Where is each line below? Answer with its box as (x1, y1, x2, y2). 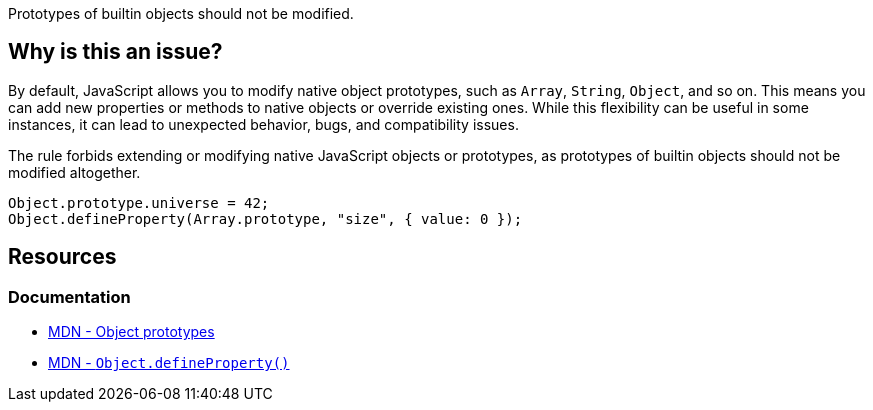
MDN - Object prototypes (48, 323, 215, 341)
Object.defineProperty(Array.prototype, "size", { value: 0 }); (8, 210, 523, 227)
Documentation (8, 286, 131, 307)
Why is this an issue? (8, 39, 223, 65)
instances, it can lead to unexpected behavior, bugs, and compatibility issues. (8, 115, 519, 133)
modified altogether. (8, 163, 141, 181)
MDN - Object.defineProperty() (48, 354, 290, 372)
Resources (8, 244, 117, 270)
